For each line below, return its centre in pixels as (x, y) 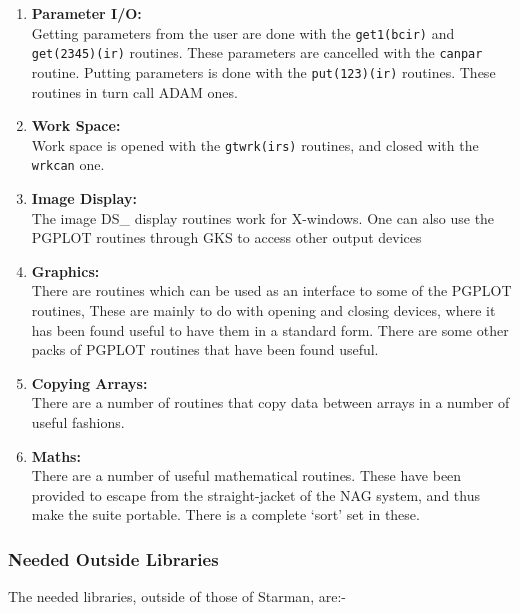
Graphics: (65, 270)
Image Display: (84, 198)
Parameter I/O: (86, 13)
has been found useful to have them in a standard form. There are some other (270, 329)
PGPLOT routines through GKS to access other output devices (226, 237)
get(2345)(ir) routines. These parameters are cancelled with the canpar (257, 52)
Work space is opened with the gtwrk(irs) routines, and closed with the (255, 144)
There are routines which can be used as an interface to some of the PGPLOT (271, 290)
